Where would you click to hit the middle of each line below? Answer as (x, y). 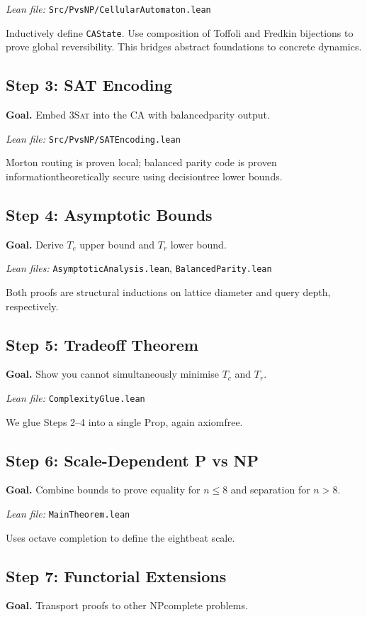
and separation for (270, 490)
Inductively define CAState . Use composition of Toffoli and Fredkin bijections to (180, 32)
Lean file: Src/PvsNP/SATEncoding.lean (93, 138)
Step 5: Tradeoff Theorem (102, 344)
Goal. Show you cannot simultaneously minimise (112, 374)
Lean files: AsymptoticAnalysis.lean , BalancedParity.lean (139, 268)
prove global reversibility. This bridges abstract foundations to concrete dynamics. (184, 47)
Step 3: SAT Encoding (89, 85)
